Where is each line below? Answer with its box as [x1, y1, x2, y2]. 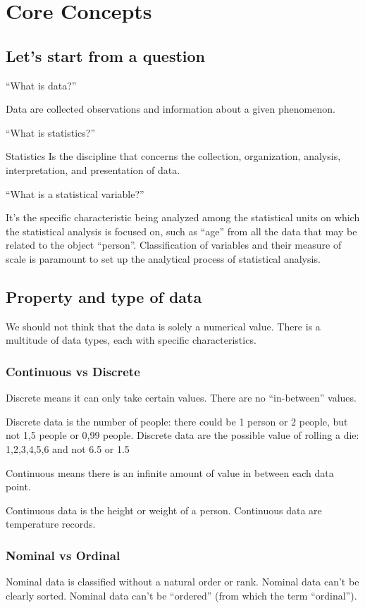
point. [6, 479, 31, 494]
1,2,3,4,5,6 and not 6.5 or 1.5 [6, 441, 130, 456]
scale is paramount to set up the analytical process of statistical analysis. [6, 251, 321, 266]
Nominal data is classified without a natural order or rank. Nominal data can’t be [6, 574, 359, 589]
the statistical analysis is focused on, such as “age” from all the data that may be [6, 223, 357, 238]
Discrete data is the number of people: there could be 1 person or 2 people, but [6, 414, 348, 428]
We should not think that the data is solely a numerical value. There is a [6, 318, 321, 333]
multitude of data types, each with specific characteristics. [6, 333, 256, 347]
